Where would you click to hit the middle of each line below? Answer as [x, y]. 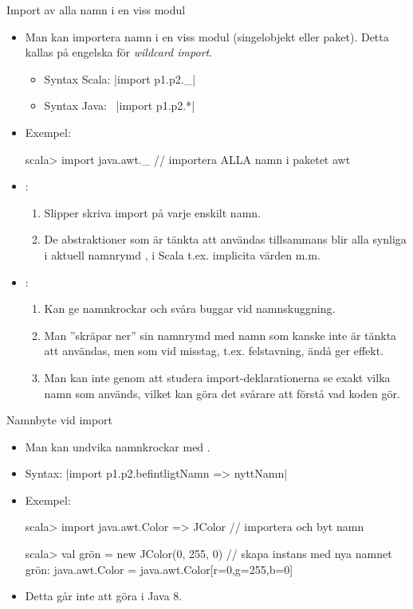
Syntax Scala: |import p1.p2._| [120, 78]
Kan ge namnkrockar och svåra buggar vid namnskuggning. [190, 308]
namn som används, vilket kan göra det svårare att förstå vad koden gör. [222, 393]
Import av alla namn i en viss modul [96, 10]
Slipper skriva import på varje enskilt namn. [152, 212]
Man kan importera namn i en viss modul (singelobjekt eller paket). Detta [207, 36]
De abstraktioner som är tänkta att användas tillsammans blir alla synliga [225, 239]
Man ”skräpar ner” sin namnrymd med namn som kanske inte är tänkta [220, 335]
